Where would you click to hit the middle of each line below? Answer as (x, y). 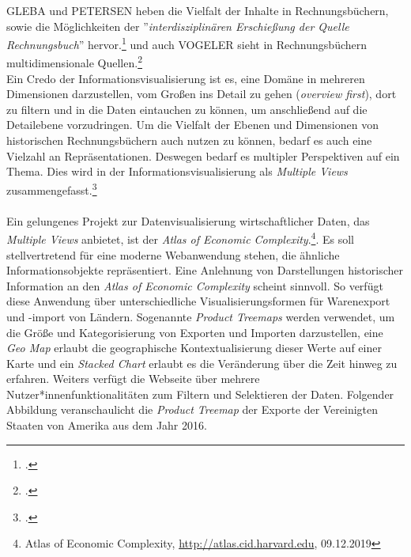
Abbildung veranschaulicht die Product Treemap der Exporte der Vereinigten (192, 409)
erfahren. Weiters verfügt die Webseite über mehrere (133, 379)
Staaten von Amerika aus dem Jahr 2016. (107, 425)
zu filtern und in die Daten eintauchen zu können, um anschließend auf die (187, 109)
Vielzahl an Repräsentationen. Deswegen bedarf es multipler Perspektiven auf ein (203, 155)
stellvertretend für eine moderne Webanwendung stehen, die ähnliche (173, 254)
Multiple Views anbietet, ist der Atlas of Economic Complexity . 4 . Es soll (180, 238)
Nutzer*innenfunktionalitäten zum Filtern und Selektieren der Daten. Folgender (200, 394)
